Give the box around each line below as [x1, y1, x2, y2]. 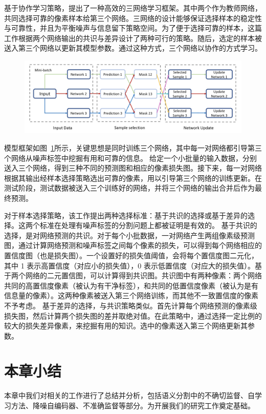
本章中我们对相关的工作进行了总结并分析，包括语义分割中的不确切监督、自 [4, 390, 255, 401]
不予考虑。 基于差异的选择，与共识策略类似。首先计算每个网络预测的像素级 [4, 300, 257, 310]
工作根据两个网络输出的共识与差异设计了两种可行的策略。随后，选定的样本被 [4, 32, 262, 43]
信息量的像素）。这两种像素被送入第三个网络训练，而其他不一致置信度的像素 [4, 290, 258, 301]
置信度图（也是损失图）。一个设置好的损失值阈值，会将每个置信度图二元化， [4, 250, 258, 260]
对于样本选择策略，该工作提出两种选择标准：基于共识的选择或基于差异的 [4, 210, 248, 220]
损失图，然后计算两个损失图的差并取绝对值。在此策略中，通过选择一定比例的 [4, 310, 262, 321]
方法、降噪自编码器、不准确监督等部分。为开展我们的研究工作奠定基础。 [11, 400, 255, 410]
